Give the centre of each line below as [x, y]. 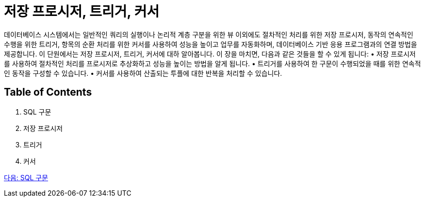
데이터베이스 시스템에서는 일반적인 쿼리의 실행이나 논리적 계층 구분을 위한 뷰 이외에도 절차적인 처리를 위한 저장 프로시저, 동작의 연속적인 [209, 34]
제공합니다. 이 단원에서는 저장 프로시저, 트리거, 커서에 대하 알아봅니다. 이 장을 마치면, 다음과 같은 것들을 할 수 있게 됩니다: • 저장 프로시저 [210, 54]
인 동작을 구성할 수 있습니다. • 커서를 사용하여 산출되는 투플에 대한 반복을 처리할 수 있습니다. [143, 73]
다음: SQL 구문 [26, 177]
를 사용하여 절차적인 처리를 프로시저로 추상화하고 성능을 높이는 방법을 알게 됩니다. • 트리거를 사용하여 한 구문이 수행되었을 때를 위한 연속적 [212, 63]
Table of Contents [48, 92]
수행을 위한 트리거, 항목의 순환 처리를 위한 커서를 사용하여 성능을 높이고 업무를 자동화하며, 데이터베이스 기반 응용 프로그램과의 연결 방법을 [211, 44]
